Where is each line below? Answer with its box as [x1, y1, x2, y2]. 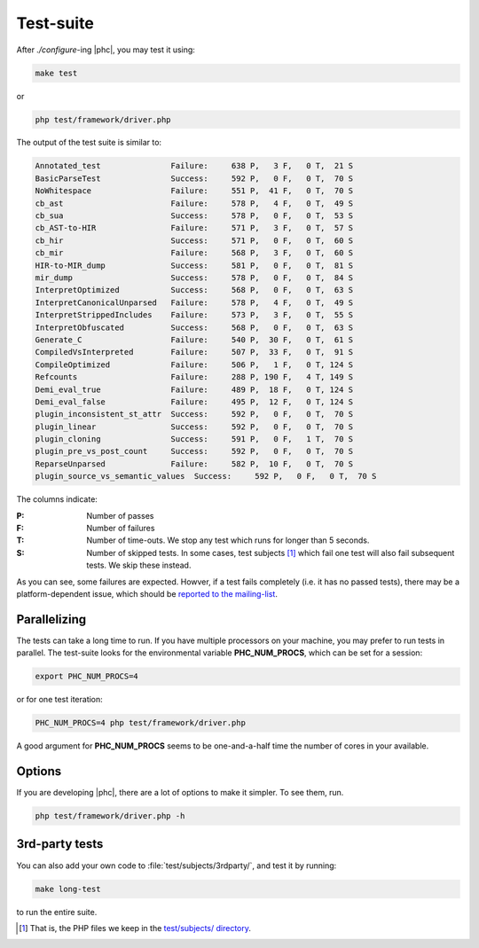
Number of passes [86, 510, 154, 521]
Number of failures [86, 523, 155, 533]
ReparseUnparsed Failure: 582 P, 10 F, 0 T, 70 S [35, 458, 354, 469]
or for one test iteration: [16, 694, 104, 705]
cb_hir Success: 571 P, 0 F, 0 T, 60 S [35, 235, 354, 246]
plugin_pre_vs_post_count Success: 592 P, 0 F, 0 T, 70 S [35, 446, 354, 457]
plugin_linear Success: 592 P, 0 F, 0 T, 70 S [35, 421, 354, 432]
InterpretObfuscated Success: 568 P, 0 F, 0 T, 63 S [35, 322, 354, 333]
